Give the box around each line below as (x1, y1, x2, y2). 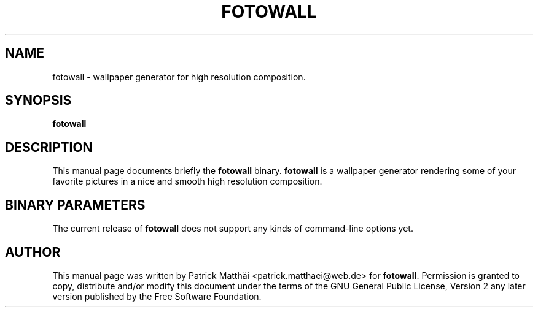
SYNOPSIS (5, 93, 72, 108)
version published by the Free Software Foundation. (52, 291, 262, 302)
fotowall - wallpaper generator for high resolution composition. (52, 71, 306, 82)
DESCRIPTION (5, 139, 93, 155)
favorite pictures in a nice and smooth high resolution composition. (52, 176, 322, 187)
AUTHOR (5, 244, 61, 260)
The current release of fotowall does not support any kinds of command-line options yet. (52, 223, 413, 234)
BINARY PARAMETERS (5, 197, 146, 213)
